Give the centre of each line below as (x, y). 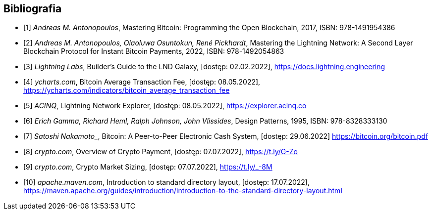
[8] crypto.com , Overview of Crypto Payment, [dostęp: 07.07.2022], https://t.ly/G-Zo (161, 152)
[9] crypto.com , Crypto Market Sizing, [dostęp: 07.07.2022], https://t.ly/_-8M (148, 167)
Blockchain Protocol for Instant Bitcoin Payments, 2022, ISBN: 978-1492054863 (154, 51)
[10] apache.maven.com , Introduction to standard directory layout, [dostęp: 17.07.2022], (166, 182)
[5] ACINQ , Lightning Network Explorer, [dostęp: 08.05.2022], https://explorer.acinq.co (165, 106)
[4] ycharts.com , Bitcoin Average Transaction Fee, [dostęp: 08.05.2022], (142, 82)
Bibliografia (33, 9)
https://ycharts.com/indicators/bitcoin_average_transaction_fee (127, 90)
